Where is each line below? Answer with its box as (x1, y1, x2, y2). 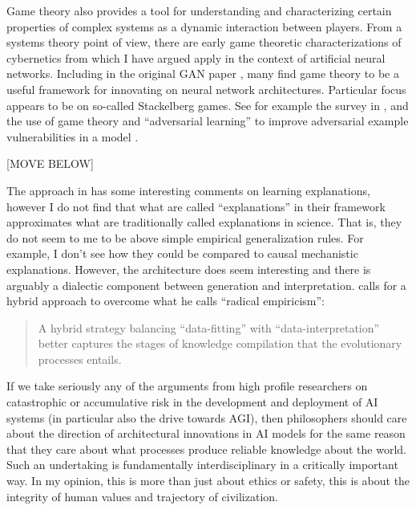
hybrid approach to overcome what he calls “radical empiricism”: (6, 292, 325, 309)
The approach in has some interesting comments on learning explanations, (6, 182, 370, 198)
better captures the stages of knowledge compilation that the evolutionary (38, 335, 402, 352)
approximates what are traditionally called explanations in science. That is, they (6, 214, 402, 231)
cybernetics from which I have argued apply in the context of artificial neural (6, 49, 386, 66)
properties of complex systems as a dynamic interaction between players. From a (6, 18, 402, 35)
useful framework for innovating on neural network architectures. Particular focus (6, 80, 406, 97)
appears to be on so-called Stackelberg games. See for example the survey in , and (6, 96, 409, 113)
